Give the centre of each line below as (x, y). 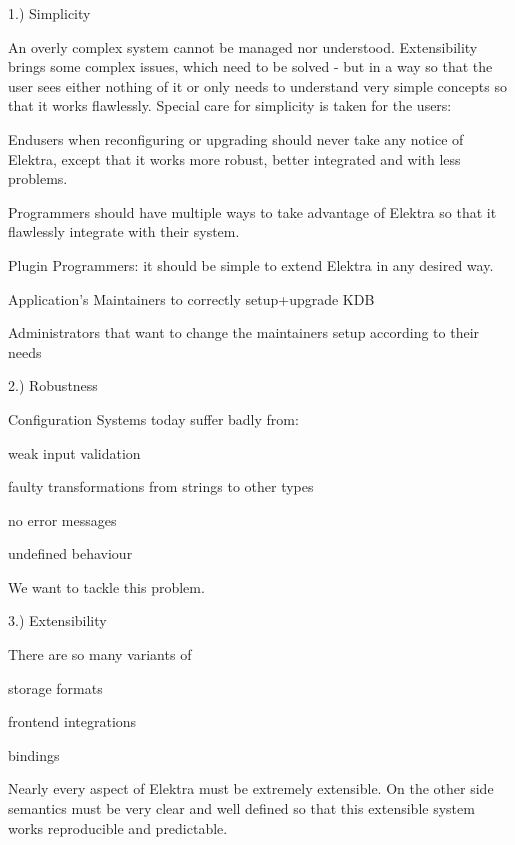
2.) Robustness (53, 385)
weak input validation (74, 452)
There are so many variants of (100, 654)
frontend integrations (72, 721)
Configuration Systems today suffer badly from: (153, 418)
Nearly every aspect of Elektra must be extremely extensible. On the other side (251, 788)
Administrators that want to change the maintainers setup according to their (244, 332)
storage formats (55, 687)
